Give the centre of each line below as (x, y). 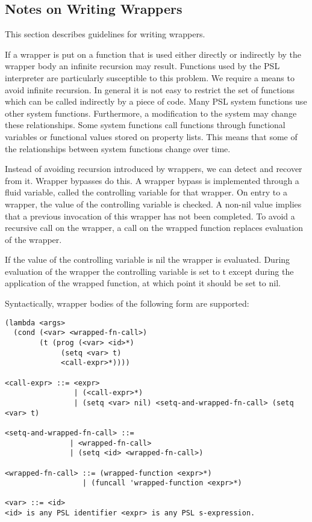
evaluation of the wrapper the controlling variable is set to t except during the (149, 271)
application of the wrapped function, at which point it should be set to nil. (143, 283)
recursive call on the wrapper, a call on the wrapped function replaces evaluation (154, 228)
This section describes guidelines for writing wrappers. (105, 34)
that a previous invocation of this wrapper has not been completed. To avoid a (150, 216)
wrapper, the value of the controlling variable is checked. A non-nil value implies (153, 204)
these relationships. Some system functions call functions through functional (145, 125)
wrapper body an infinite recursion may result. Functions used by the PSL (142, 66)
